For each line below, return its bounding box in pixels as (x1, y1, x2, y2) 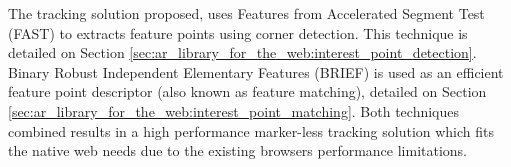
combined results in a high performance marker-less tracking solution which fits (8, 120, 495, 141)
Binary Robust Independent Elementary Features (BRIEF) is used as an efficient (8, 61, 504, 82)
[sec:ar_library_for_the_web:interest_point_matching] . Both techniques (8, 100, 460, 121)
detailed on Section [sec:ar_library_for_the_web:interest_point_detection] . (8, 42, 477, 63)
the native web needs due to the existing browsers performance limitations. (8, 140, 468, 161)
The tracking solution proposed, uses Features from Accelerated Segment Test (8, 3, 485, 23)
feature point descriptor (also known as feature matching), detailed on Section (8, 81, 487, 102)
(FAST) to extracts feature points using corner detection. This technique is (8, 22, 468, 43)
